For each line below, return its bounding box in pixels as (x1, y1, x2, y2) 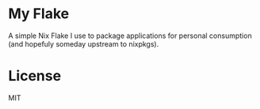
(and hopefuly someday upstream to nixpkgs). (8, 39, 159, 48)
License (8, 67, 62, 85)
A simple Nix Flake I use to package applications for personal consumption (8, 31, 252, 40)
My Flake (8, 5, 70, 23)
